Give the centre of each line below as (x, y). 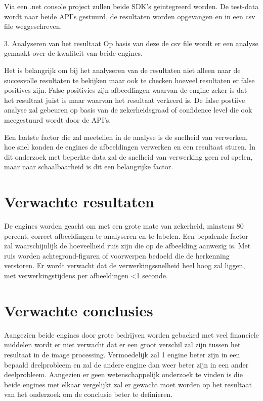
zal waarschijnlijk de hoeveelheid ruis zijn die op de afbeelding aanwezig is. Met (127, 246)
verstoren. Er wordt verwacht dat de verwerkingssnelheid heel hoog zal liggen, (125, 265)
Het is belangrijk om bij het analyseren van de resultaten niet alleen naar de (122, 70)
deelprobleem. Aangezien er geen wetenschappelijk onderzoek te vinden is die (123, 374)
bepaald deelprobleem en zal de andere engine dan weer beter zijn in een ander (126, 364)
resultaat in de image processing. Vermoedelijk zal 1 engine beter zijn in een (122, 354)
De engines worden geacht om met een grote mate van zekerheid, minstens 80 (124, 226)
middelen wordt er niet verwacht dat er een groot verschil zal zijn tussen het (122, 344)
